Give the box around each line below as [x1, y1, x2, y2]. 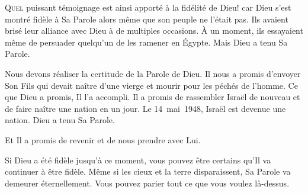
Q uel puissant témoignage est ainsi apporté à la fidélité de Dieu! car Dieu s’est [5, 1, 291, 13]
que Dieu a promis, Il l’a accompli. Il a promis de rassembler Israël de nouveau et [5, 91, 300, 103]
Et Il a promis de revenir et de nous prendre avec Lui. [5, 133, 201, 146]
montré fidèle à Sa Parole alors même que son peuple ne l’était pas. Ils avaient [5, 12, 288, 25]
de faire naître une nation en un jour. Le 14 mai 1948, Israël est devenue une [5, 102, 286, 114]
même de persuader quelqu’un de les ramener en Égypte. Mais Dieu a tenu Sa [5, 36, 288, 48]
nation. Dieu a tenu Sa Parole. [5, 114, 115, 126]
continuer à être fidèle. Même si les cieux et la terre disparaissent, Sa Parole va [5, 165, 291, 178]
